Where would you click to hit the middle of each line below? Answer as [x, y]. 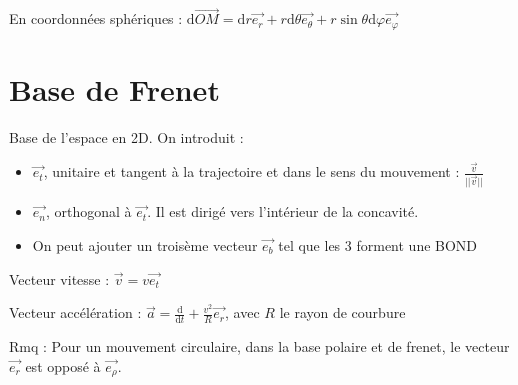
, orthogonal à [89, 211]
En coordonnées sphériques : [96, 18]
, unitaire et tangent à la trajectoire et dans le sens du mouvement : [251, 171]
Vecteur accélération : [75, 312]
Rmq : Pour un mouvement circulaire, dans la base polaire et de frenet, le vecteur [259, 346]
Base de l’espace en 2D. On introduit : [126, 136]
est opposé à [63, 365]
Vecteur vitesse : [59, 278]
